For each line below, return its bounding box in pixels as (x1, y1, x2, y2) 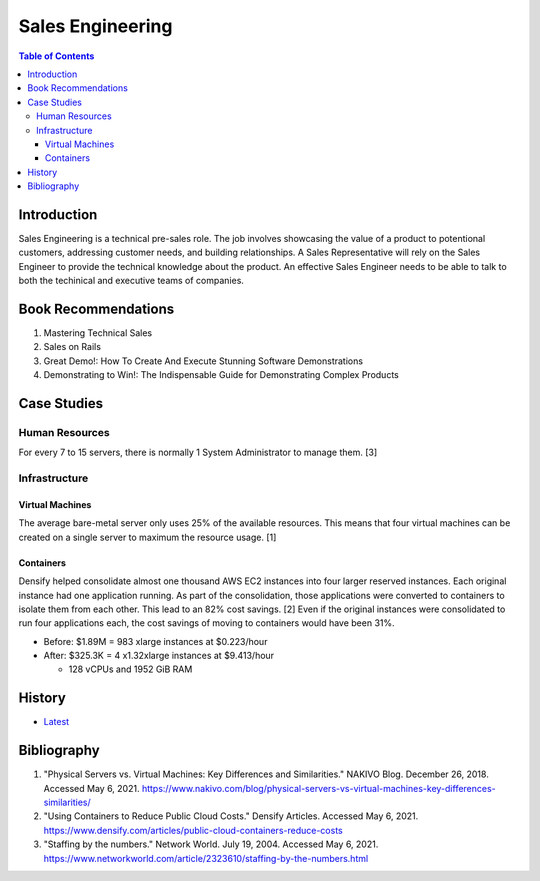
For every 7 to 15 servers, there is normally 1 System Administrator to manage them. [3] (18, 446, 378, 459)
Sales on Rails (43, 341, 102, 353)
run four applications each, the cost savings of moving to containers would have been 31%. (18, 617, 395, 629)
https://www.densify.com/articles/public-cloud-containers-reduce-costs (43, 824, 344, 836)
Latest (43, 716, 70, 728)
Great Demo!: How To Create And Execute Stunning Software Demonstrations (43, 355, 364, 367)
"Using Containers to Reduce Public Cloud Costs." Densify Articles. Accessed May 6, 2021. (43, 810, 419, 822)
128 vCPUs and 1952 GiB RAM (68, 663, 193, 675)
